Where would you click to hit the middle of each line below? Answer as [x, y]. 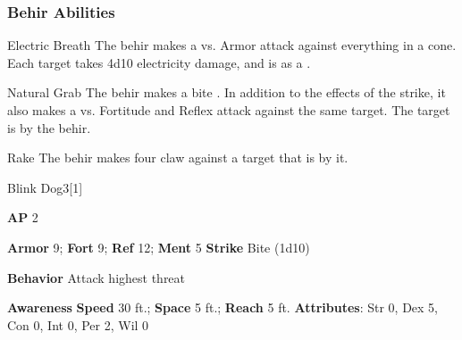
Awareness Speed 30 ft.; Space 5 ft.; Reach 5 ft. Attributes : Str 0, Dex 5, [223, 307]
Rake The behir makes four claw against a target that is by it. [178, 158]
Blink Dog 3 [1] [45, 187]
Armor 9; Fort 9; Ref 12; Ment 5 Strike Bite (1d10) [159, 247]
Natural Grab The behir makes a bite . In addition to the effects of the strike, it [227, 92]
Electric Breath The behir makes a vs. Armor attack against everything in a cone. [232, 45]
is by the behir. [49, 127]
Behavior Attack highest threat [97, 277]
